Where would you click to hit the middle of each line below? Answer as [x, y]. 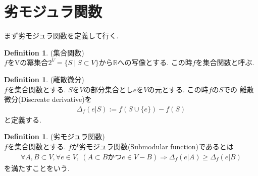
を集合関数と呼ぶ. [225, 62]
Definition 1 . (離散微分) [44, 79]
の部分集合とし [108, 89]
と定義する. [23, 119]
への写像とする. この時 [155, 62]
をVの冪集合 [28, 62]
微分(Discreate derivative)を [48, 99]
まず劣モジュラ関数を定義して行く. [61, 36]
